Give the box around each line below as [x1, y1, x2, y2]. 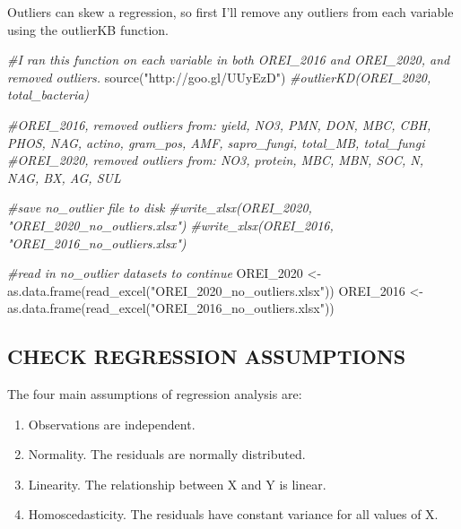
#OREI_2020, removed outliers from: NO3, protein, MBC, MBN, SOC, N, [7, 151, 424, 169]
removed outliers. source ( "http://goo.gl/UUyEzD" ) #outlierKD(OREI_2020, [7, 67, 431, 86]
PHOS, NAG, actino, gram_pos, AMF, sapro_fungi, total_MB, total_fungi [7, 133, 425, 152]
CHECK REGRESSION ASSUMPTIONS [7, 343, 406, 370]
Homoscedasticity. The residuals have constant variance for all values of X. [28, 505, 439, 524]
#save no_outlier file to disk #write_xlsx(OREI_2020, [7, 198, 312, 217]
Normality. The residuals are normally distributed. [28, 445, 306, 464]
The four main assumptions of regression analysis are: [7, 385, 302, 403]
